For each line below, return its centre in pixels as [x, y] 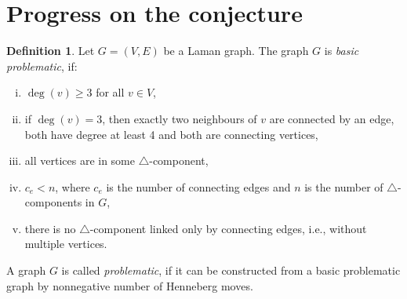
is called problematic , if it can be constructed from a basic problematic [231, 270]
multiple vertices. [66, 244]
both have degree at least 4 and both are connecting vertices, [171, 134]
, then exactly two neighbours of [180, 118]
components [53, 202]
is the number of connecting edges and [198, 186]
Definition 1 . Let [51, 51]
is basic [342, 51]
